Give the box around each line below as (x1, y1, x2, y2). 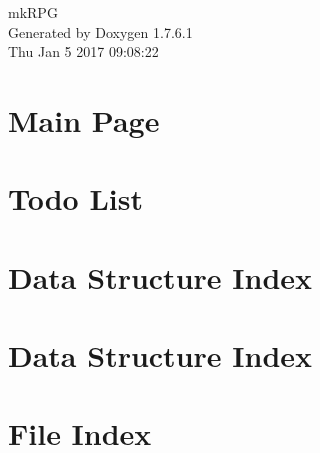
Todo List (8, 178, 143, 219)
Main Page (8, 99, 160, 140)
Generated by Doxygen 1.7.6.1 (8, 21, 193, 42)
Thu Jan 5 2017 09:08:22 (8, 41, 159, 62)
